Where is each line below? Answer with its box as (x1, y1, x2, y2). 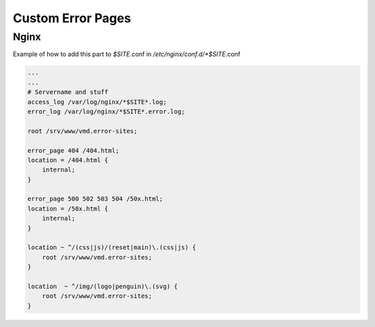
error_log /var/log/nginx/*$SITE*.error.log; (27, 108, 185, 115)
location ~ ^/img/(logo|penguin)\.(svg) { (27, 282, 178, 290)
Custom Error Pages (12, 10, 131, 26)
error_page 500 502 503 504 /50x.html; (27, 195, 163, 203)
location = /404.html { (27, 156, 109, 164)
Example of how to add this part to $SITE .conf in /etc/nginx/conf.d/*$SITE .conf (12, 50, 241, 58)
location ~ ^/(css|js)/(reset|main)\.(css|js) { (27, 244, 197, 251)
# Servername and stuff (27, 88, 109, 97)
